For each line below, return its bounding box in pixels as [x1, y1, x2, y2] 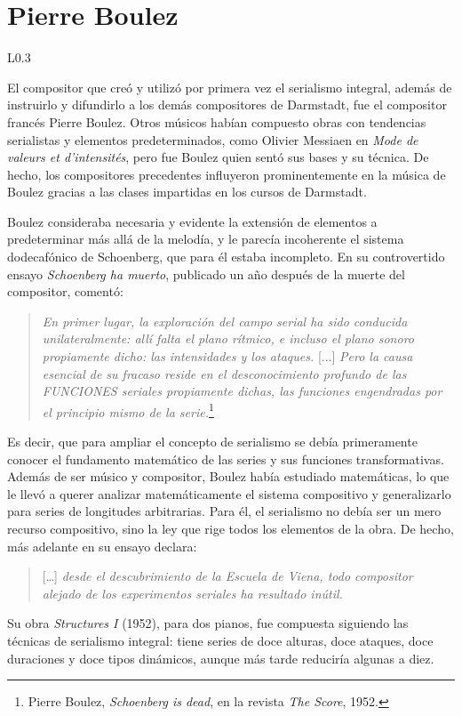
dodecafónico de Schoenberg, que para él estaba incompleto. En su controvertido [7, 247, 445, 266]
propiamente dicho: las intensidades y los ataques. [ [42, 347, 322, 366]
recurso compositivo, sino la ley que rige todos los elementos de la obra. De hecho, [7, 519, 454, 538]
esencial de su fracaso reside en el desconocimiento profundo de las [42, 364, 407, 382]
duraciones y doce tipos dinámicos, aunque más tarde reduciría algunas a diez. [7, 648, 434, 667]
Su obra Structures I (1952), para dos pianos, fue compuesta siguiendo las [7, 614, 409, 632]
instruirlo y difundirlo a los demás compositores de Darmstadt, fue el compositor [7, 95, 447, 114]
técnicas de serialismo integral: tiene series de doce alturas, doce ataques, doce [7, 632, 434, 649]
